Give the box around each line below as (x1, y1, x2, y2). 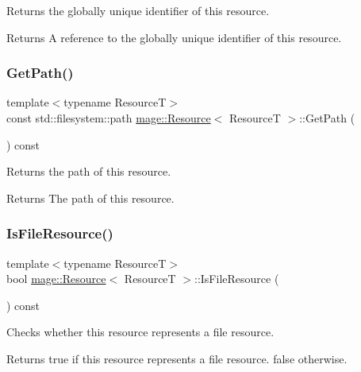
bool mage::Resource (6, 270, 106, 287)
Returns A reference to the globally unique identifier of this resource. (6, 29, 342, 45)
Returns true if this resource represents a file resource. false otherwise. (6, 350, 348, 366)
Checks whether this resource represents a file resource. (6, 324, 275, 340)
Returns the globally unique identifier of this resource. (6, 2, 270, 18)
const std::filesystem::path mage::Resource (6, 110, 211, 126)
